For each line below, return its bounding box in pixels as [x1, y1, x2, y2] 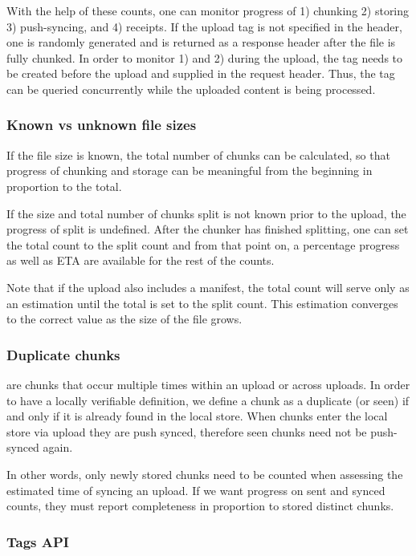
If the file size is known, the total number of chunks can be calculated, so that [6, 146, 390, 163]
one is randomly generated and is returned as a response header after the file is [6, 34, 396, 51]
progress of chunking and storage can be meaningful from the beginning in [6, 162, 373, 179]
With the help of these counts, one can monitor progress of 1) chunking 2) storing [6, 2, 410, 18]
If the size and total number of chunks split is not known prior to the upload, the [6, 205, 406, 221]
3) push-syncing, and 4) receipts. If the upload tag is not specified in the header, [6, 18, 402, 34]
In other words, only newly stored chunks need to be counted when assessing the [6, 465, 403, 482]
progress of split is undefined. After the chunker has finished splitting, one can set [6, 221, 409, 237]
